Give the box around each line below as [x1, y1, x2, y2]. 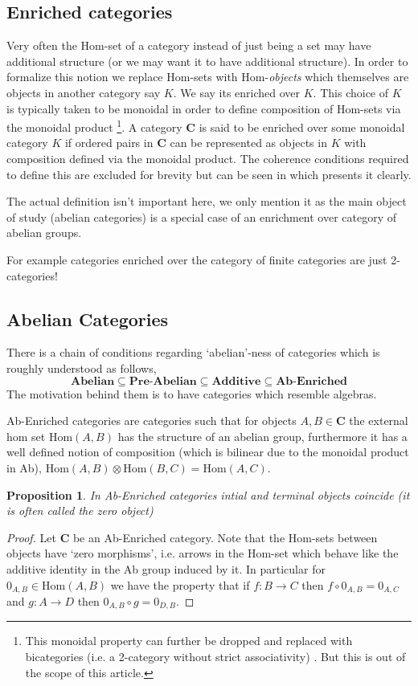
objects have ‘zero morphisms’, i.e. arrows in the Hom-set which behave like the [6, 545, 399, 561]
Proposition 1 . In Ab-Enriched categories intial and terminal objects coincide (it [6, 486, 410, 503]
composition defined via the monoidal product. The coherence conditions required [6, 150, 409, 167]
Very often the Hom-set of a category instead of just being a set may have [6, 37, 371, 54]
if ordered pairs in [64, 134, 154, 151]
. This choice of [313, 84, 389, 100]
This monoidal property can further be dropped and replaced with [25, 632, 353, 649]
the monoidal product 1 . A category [6, 116, 182, 135]
